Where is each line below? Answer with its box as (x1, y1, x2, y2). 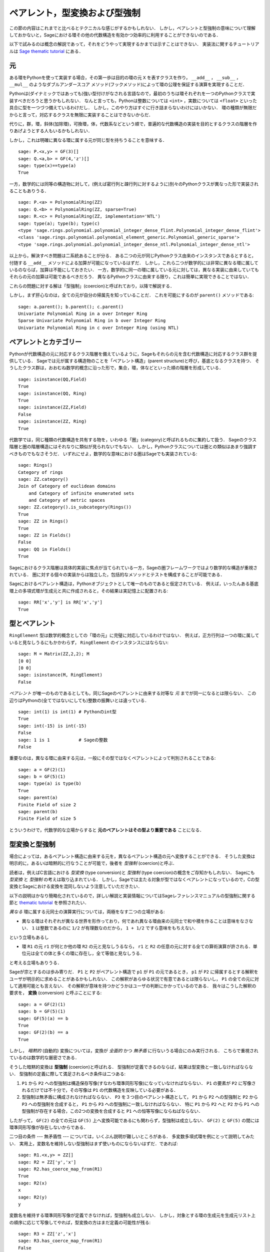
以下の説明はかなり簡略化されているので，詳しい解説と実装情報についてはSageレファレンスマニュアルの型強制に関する (9, 892, 255, 898)
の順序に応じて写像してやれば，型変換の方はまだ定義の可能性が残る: (9, 1219, 151, 1225)
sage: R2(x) (18, 1180, 47, 1186)
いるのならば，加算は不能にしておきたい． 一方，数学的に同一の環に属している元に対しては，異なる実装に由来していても (9, 267, 259, 272)
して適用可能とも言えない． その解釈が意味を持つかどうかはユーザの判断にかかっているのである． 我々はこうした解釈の (9, 983, 256, 989)
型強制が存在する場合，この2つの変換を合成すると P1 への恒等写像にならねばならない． (21, 1108, 203, 1114)
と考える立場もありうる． (9, 960, 62, 966)
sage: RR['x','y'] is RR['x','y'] (18, 599, 102, 605)
